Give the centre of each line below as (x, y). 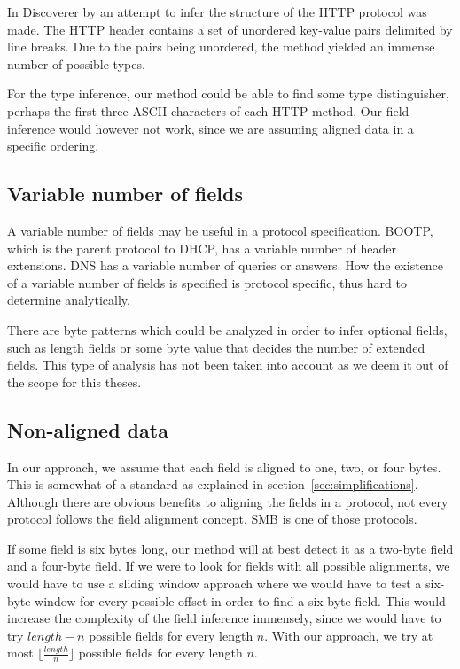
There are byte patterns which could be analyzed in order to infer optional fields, (227, 329)
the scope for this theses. (74, 381)
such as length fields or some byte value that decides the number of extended (216, 347)
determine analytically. (69, 300)
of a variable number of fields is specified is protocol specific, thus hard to (207, 282)
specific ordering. (53, 146)
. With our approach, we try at (349, 635)
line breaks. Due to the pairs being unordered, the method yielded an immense (221, 47)
